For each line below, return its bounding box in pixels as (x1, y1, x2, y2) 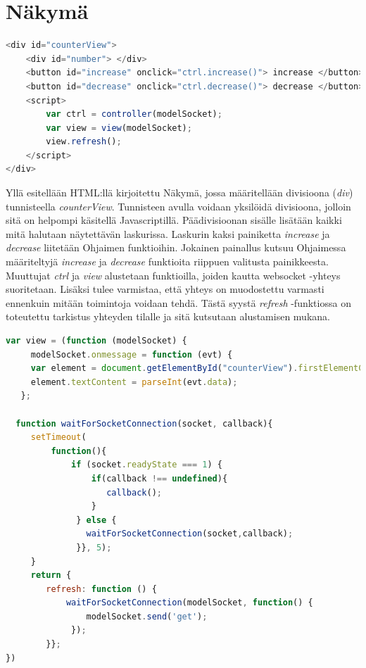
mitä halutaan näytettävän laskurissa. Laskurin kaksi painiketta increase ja (6, 226, 330, 241)
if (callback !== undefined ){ (91, 473, 228, 484)
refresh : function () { (46, 584, 157, 594)
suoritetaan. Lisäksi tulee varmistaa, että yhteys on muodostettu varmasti (6, 282, 324, 296)
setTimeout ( (30, 432, 87, 443)
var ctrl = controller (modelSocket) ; (46, 109, 222, 120)
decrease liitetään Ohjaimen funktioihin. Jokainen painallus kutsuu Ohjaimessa (6, 240, 346, 255)
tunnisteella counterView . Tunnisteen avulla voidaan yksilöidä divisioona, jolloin (6, 198, 351, 213)
